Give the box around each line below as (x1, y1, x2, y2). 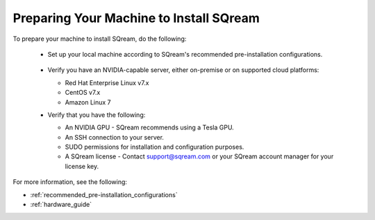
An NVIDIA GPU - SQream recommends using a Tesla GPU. (65, 123, 234, 131)
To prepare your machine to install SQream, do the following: (12, 35, 187, 43)
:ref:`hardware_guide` (30, 201, 92, 209)
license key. (65, 162, 99, 170)
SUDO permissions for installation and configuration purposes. (65, 143, 244, 152)
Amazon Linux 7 (65, 98, 111, 107)
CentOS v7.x (65, 89, 101, 97)
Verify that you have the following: (47, 111, 146, 119)
